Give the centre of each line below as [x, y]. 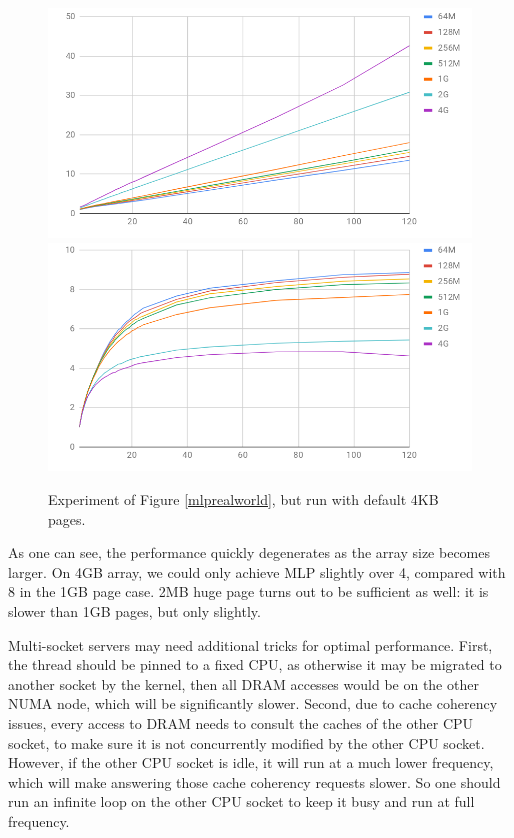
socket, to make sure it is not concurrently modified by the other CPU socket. [246, 742]
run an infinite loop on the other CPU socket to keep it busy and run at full [241, 801]
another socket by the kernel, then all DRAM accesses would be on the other [243, 683]
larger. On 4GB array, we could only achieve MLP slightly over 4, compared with [257, 571]
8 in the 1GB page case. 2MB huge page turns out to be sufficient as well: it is [248, 591]
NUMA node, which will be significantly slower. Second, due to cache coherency [253, 703]
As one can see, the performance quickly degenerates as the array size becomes [249, 552]
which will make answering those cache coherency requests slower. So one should [254, 781]
